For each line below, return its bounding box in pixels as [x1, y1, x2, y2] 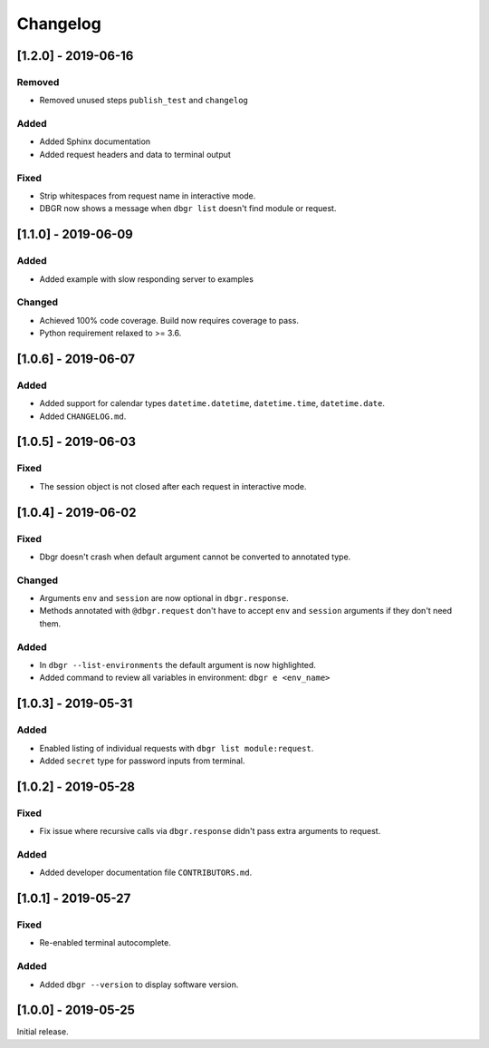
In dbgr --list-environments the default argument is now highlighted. [39, 659, 317, 670]
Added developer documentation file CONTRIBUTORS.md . [39, 867, 253, 878]
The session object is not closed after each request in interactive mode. [39, 480, 307, 491]
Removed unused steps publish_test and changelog [39, 95, 249, 106]
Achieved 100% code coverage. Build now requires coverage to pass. [39, 315, 299, 325]
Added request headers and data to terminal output [39, 149, 231, 160]
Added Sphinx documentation [39, 136, 151, 147]
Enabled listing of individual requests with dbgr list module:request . [39, 742, 314, 753]
